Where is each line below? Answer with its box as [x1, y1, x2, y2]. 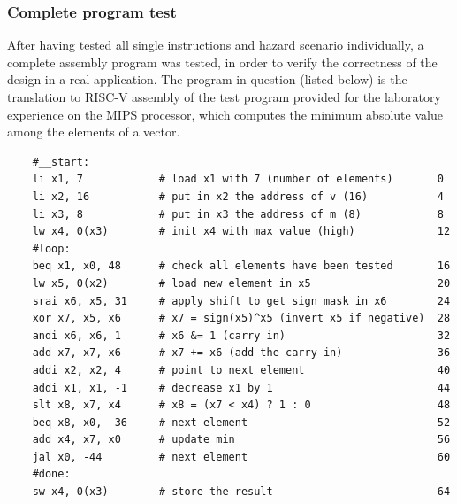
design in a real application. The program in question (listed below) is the [7, 70, 407, 89]
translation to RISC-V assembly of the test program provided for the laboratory [7, 88, 441, 105]
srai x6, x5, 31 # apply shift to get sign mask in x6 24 [32, 294, 451, 307]
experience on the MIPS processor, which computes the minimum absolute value [7, 105, 443, 123]
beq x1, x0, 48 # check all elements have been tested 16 [32, 260, 451, 273]
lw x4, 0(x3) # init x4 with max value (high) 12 [32, 225, 451, 238]
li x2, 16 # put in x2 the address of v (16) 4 [32, 190, 444, 203]
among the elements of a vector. [7, 122, 180, 141]
